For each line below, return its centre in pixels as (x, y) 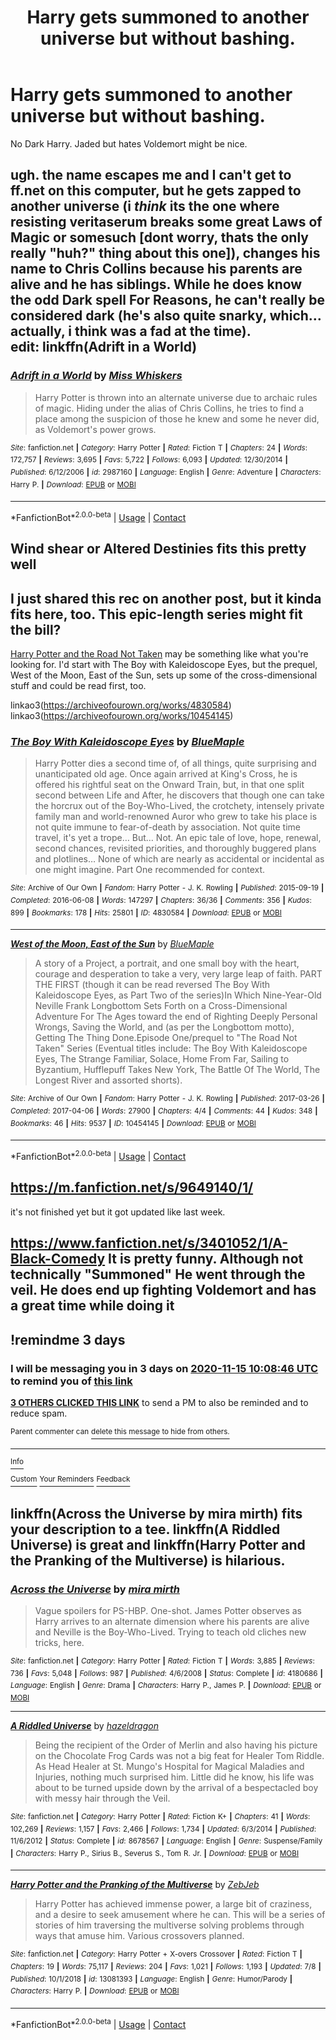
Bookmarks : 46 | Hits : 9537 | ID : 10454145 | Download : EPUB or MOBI (133, 1123)
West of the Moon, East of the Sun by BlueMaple (112, 944)
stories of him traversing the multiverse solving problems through (169, 1925)
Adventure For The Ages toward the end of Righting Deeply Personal (176, 1017)
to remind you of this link (71, 1381)
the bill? (36, 629)
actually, (38, 331)
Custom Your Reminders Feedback (70, 1479)
